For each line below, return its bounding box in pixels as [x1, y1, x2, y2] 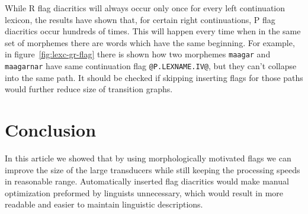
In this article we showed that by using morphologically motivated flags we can [5, 152, 291, 164]
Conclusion [5, 118, 97, 142]
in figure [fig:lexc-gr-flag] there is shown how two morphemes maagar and [5, 48, 271, 60]
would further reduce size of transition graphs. [5, 83, 173, 95]
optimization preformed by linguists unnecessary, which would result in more [5, 186, 283, 199]
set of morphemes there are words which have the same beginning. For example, [5, 36, 295, 48]
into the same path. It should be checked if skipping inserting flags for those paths [5, 71, 303, 83]
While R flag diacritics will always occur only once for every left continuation [5, 2, 285, 14]
